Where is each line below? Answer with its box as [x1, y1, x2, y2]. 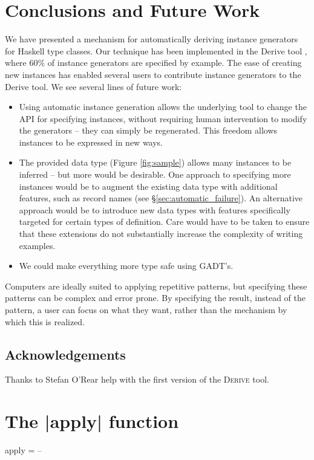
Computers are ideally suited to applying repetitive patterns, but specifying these [5, 279, 307, 292]
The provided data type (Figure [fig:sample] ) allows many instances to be [19, 156, 292, 169]
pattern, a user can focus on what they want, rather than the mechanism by [5, 303, 287, 316]
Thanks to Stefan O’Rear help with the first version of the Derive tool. [5, 373, 269, 386]
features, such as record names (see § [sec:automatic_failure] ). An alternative [19, 192, 303, 204]
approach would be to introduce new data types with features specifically [19, 203, 290, 216]
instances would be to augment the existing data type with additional [19, 180, 278, 192]
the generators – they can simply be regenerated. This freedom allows [19, 124, 278, 137]
